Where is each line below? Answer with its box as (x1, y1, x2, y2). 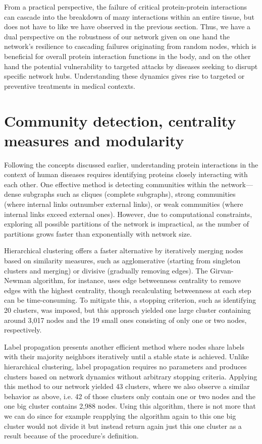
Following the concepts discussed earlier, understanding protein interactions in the (4, 159, 258, 170)
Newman (4, 275, 31, 286)
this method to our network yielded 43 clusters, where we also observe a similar (4, 381, 250, 392)
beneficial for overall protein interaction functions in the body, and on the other (4, 50, 251, 61)
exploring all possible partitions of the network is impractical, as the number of (4, 218, 249, 229)
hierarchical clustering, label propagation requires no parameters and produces (4, 361, 247, 371)
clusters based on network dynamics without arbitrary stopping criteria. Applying (4, 371, 257, 381)
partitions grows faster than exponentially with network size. (4, 228, 192, 239)
